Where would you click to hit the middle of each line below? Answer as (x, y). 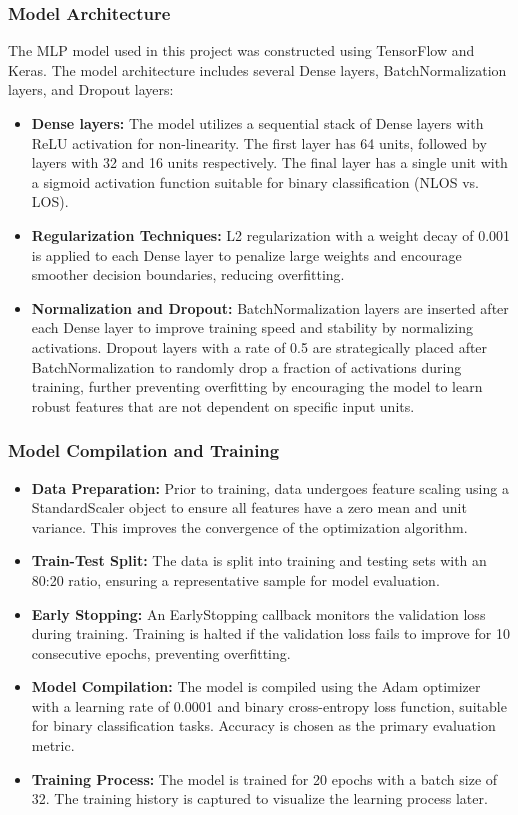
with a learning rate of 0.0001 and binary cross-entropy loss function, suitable (269, 705)
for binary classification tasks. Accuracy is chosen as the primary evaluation (263, 725)
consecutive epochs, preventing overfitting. (161, 652)
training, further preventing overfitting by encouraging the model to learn (257, 386)
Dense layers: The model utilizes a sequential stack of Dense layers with (257, 123)
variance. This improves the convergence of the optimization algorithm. (249, 526)
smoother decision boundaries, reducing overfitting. (188, 274)
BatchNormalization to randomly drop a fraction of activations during (246, 366)
